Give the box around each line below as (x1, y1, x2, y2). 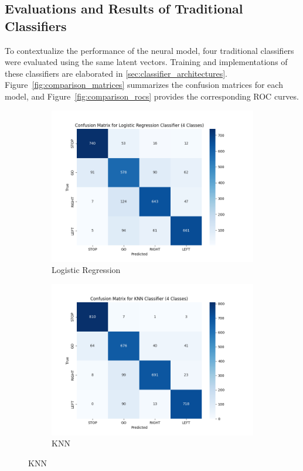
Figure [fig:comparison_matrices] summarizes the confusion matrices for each (5, 78, 283, 91)
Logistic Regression (52, 264, 121, 276)
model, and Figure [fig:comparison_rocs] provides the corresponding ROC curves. (5, 90, 299, 102)
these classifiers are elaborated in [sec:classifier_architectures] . (5, 67, 227, 79)
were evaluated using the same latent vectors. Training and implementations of (5, 56, 288, 68)
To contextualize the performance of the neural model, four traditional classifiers (5, 44, 294, 56)
